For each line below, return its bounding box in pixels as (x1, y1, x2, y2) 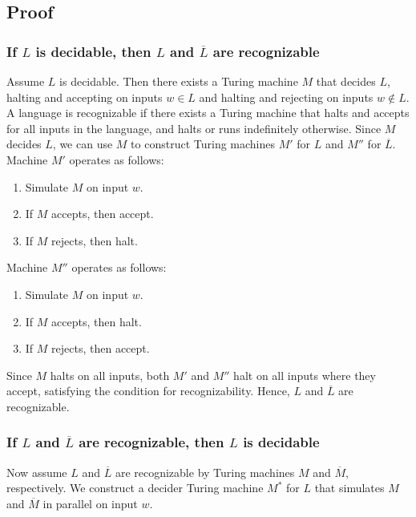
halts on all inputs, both (50, 366, 170, 383)
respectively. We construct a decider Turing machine (6, 479, 264, 496)
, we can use (52, 135, 113, 152)
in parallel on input (42, 495, 138, 511)
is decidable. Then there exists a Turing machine (59, 73, 298, 89)
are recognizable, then (79, 432, 224, 452)
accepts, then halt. (51, 313, 142, 329)
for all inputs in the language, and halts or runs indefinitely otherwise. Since (6, 119, 382, 136)
